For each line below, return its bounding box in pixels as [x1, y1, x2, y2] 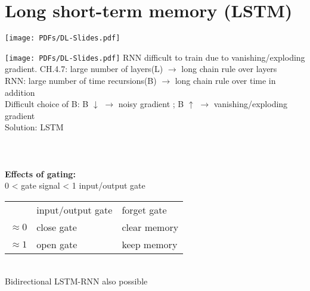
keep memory [122, 237, 178, 251]
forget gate [122, 202, 167, 217]
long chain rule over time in [175, 74, 276, 87]
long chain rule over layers [181, 62, 277, 75]
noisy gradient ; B [118, 98, 184, 110]
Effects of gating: [5, 167, 76, 180]
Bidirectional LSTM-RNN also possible [5, 274, 148, 287]
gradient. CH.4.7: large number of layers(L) [5, 62, 163, 75]
